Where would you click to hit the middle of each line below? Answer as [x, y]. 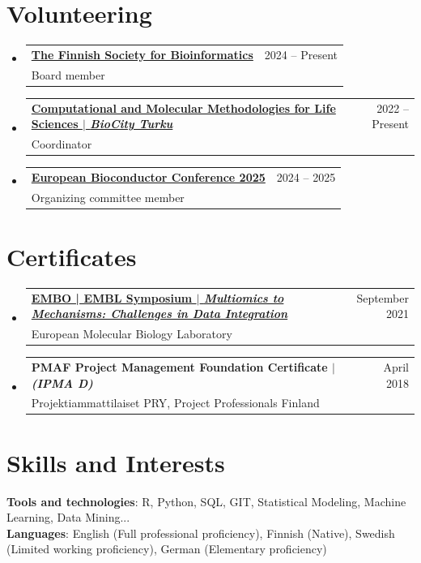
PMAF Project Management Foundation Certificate [179, 366]
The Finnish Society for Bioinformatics [142, 54]
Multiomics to [244, 297]
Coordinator [62, 144]
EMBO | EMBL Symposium [112, 297]
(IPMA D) [62, 382]
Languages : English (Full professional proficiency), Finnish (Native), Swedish [201, 533]
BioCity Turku [132, 124]
